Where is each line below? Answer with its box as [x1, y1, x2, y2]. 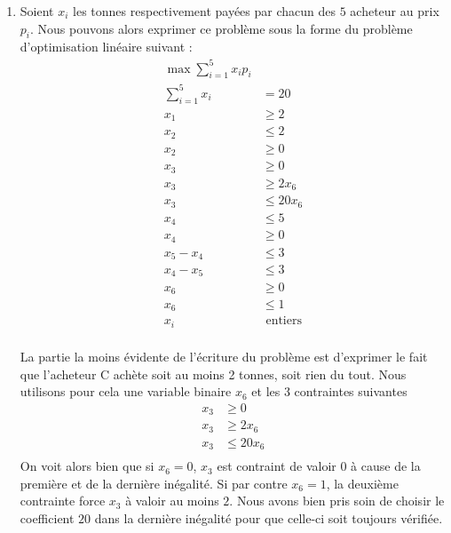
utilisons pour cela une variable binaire [20, 382, 232, 401]
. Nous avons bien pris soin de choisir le [229, 491, 445, 510]
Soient [20, 2, 54, 20]
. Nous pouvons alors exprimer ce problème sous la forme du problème [30, 19, 413, 37]
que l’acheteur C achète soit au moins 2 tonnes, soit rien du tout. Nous [20, 364, 407, 383]
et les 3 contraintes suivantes [251, 382, 407, 401]
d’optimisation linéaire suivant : [20, 37, 193, 56]
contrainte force [20, 491, 106, 510]
